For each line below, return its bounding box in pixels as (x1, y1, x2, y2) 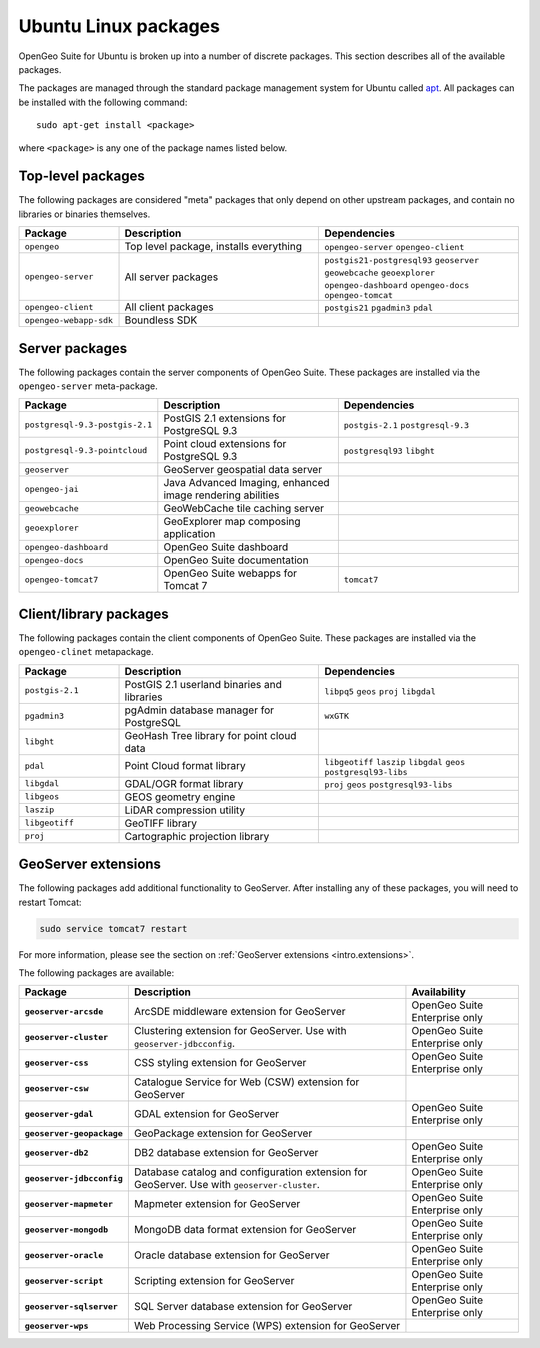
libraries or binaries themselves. (18, 208, 151, 220)
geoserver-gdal (24, 1108, 94, 1119)
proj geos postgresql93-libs (324, 779, 453, 790)
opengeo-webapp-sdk (24, 315, 114, 325)
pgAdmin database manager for (124, 703, 275, 717)
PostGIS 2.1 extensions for (163, 411, 287, 425)
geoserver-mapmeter (24, 1198, 114, 1209)
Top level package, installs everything (124, 240, 302, 254)
